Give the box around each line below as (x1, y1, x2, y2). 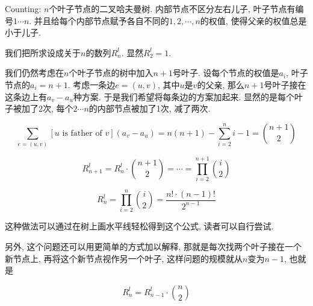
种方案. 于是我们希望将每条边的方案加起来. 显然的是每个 (73, 90, 294, 103)
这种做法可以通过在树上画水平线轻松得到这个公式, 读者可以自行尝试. (5, 220, 274, 232)
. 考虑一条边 (67, 78, 116, 91)
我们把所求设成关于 (5, 46, 81, 59)
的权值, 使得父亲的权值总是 (200, 14, 307, 27)
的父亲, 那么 (197, 78, 244, 91)
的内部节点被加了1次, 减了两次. (88, 102, 211, 115)
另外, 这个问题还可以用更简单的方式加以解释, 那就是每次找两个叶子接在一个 (5, 240, 302, 252)
